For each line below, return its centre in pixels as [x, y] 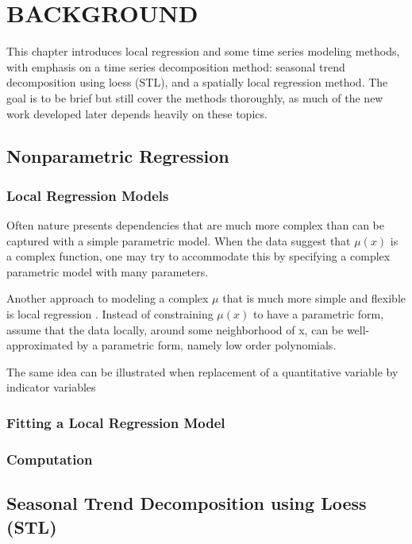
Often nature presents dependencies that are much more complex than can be [195, 225]
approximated [40, 345]
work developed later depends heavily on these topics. [137, 113]
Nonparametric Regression [118, 156]
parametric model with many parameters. [108, 271]
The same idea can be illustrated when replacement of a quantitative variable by [202, 371]
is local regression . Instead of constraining [110, 314]
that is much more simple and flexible [314, 298]
